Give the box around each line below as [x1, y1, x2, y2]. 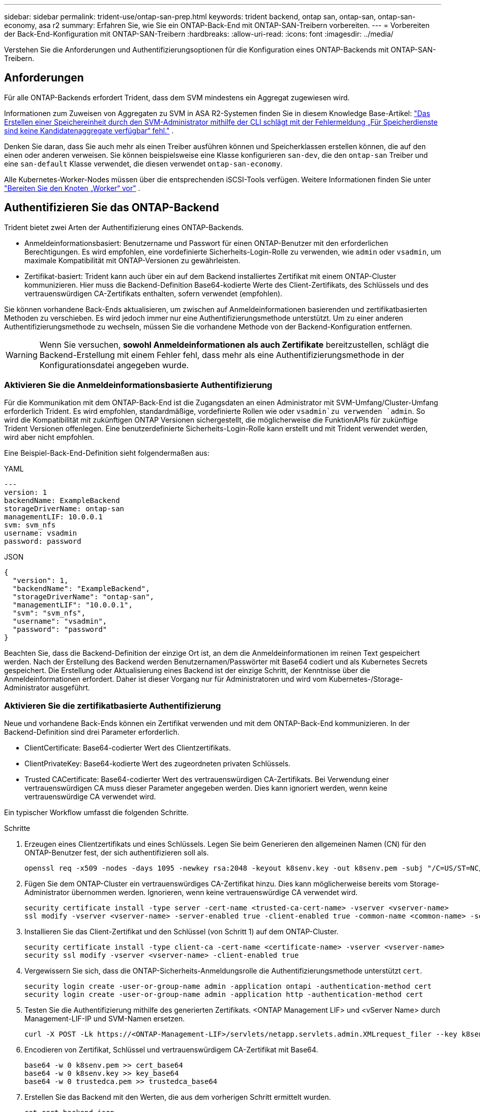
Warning [6, 349, 38, 360]
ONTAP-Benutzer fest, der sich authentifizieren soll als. [24, 848, 209, 857]
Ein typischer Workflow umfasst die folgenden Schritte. [4, 808, 189, 817]
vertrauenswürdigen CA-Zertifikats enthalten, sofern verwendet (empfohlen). [24, 289, 283, 298]
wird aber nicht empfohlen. [4, 433, 94, 442]
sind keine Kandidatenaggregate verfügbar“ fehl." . [4, 126, 174, 135]
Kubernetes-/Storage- [328, 675, 403, 684]
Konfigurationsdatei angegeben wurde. [39, 359, 189, 370]
